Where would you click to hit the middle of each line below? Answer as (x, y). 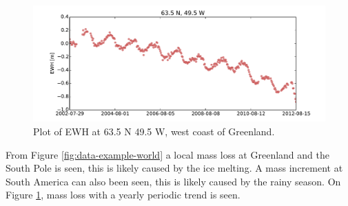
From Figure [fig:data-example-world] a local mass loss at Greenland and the (167, 154)
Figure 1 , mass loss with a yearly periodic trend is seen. (123, 195)
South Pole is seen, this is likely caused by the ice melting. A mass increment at (174, 168)
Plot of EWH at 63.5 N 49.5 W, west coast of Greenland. (154, 131)
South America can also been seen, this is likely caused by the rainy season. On (173, 181)
